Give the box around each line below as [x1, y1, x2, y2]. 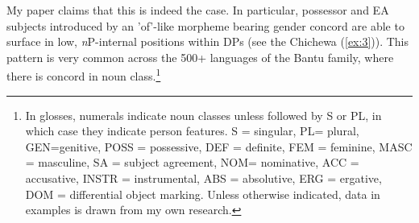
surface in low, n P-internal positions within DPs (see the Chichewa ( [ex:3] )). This [6, 33, 409, 50]
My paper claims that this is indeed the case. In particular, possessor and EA [6, 2, 389, 18]
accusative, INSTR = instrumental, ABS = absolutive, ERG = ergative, [25, 170, 382, 186]
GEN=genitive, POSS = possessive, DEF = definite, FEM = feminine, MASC [25, 138, 413, 155]
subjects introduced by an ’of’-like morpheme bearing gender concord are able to [6, 17, 404, 34]
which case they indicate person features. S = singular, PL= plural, [25, 122, 359, 139]
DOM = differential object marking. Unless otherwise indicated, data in [25, 185, 380, 202]
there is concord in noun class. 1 [6, 65, 161, 85]
